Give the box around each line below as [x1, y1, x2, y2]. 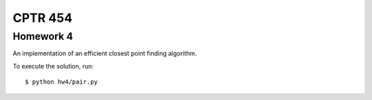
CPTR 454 [12, 10, 72, 25]
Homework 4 [12, 30, 74, 42]
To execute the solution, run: [12, 62, 94, 70]
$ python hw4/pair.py [25, 78, 98, 86]
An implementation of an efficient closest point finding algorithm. [12, 49, 197, 58]
